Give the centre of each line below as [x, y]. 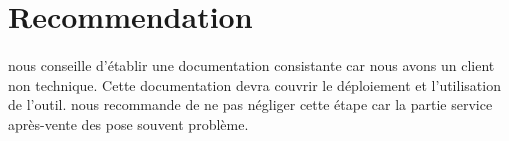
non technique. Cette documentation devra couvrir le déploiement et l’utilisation [254, 84]
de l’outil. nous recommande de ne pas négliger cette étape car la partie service [250, 104]
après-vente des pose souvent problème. [128, 123]
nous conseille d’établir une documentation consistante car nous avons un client [251, 64]
